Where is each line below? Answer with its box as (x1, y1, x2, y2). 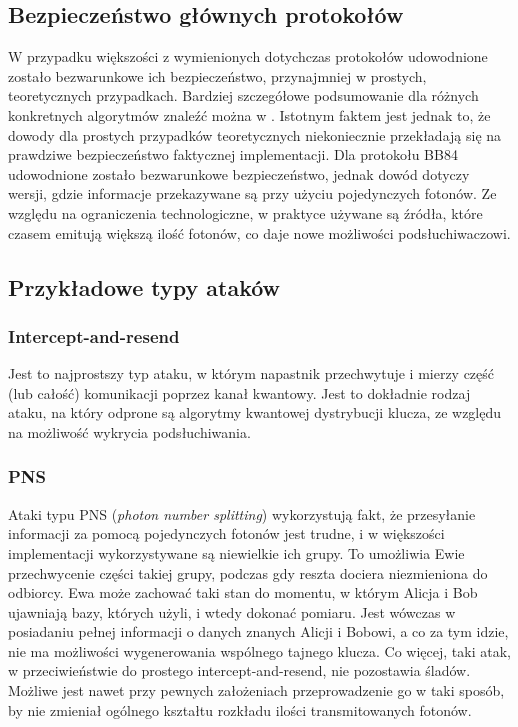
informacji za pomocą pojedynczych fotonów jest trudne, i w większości (8, 523, 445, 544)
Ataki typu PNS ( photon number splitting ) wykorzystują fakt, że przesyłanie (8, 503, 476, 524)
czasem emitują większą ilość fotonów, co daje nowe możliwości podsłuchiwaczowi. (8, 222, 511, 243)
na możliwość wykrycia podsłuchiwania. (8, 421, 251, 442)
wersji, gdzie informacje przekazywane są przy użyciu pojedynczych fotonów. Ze (8, 183, 497, 204)
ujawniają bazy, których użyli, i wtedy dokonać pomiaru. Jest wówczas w (8, 601, 456, 622)
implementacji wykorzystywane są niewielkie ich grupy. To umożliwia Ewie (8, 542, 465, 563)
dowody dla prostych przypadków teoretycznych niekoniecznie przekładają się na (8, 124, 502, 145)
